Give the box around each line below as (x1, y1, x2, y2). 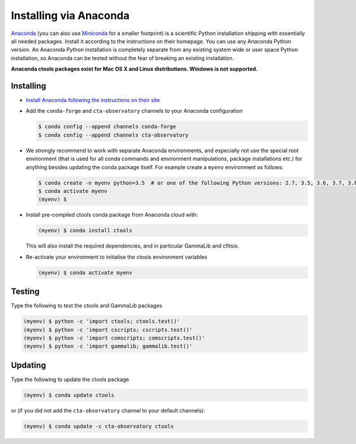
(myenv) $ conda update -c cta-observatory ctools (23, 423, 174, 430)
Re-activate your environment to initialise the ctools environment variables (26, 253, 208, 261)
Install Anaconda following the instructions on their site (26, 97, 160, 104)
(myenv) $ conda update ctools (23, 392, 115, 398)
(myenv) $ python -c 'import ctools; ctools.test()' (23, 318, 180, 325)
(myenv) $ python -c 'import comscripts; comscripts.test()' (23, 334, 205, 341)
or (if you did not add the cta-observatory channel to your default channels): (11, 407, 205, 414)
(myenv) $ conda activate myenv (38, 269, 133, 276)
